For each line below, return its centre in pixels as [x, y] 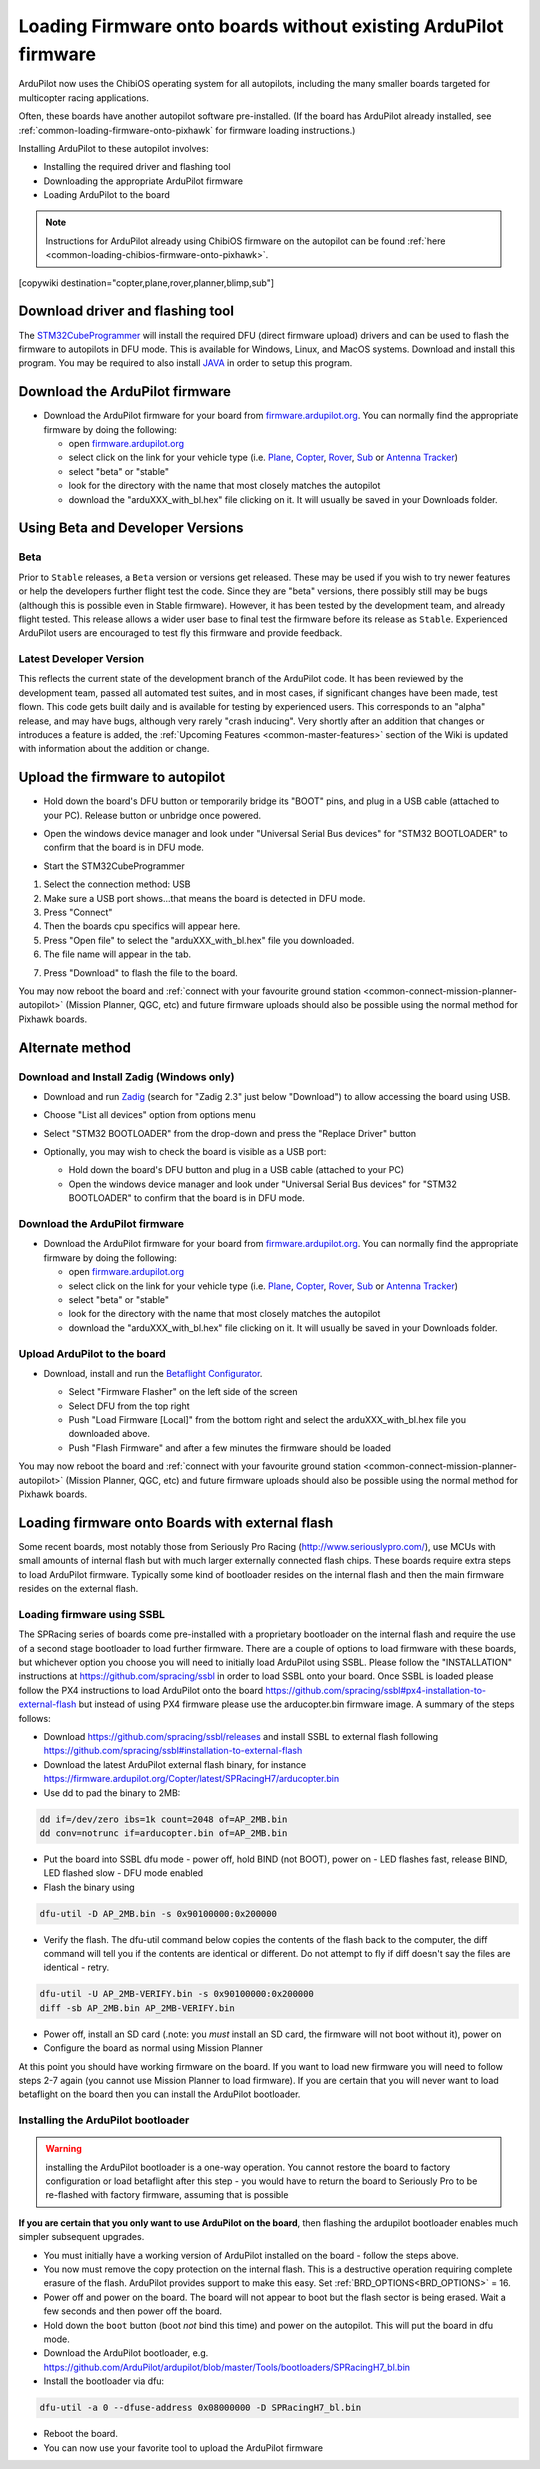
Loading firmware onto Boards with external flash [176, 1522]
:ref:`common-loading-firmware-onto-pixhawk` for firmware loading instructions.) [187, 130]
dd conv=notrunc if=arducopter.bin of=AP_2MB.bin [163, 1833]
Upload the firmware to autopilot [121, 777]
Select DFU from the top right [129, 1406]
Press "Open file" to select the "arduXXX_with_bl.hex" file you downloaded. [199, 940]
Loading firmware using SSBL [91, 1614]
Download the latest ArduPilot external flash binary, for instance [175, 1764]
